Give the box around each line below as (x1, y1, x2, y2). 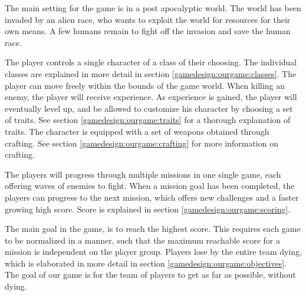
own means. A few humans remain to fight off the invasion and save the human (5, 25, 291, 37)
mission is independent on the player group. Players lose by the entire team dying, (5, 245, 302, 258)
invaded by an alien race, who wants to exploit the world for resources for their (5, 13, 291, 25)
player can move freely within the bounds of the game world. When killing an (5, 79, 285, 91)
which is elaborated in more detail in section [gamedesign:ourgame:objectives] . (5, 257, 287, 269)
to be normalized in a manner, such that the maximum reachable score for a (5, 234, 280, 246)
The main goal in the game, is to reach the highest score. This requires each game (5, 222, 301, 235)
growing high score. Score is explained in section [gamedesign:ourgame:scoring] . (5, 202, 291, 215)
